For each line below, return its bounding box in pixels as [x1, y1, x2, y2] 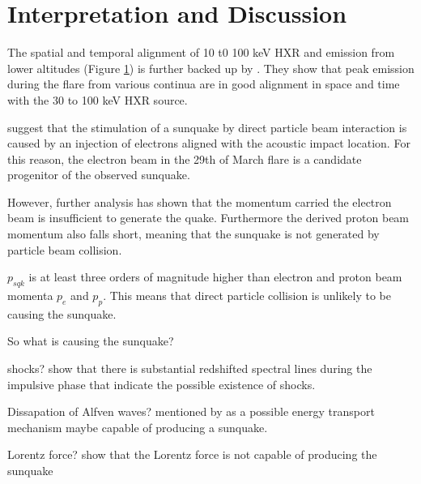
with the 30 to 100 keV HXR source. [7, 91, 188, 108]
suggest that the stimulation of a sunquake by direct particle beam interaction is [7, 118, 407, 135]
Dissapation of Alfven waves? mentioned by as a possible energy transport [7, 403, 375, 420]
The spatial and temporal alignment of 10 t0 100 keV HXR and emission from [7, 44, 395, 61]
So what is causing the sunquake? [7, 332, 174, 349]
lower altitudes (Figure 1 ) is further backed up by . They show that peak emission [7, 59, 415, 76]
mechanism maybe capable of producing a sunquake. [7, 418, 268, 435]
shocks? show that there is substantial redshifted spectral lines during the [7, 360, 372, 377]
